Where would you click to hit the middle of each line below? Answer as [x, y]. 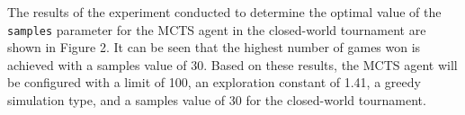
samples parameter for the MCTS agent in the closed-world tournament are [217, 29]
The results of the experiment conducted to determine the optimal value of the [224, 12]
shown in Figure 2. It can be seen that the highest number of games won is [214, 47]
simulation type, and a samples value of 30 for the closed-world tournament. [217, 100]
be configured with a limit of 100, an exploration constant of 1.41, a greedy [214, 82]
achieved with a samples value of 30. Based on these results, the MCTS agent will [232, 64]
